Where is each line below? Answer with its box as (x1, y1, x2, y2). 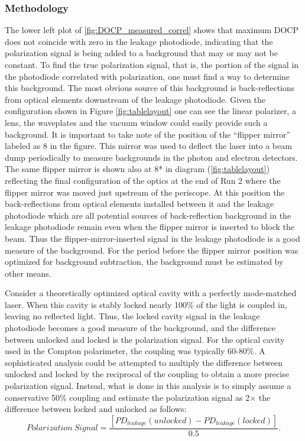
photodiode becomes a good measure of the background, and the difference (5, 322, 275, 334)
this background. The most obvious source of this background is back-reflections (5, 82, 295, 94)
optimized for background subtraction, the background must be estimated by (5, 255, 284, 268)
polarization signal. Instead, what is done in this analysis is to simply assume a (5, 380, 291, 392)
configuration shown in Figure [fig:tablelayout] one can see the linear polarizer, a (5, 105, 296, 117)
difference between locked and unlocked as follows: (5, 403, 187, 415)
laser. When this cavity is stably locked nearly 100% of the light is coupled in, (5, 298, 287, 310)
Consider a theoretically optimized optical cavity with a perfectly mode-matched (5, 287, 297, 299)
